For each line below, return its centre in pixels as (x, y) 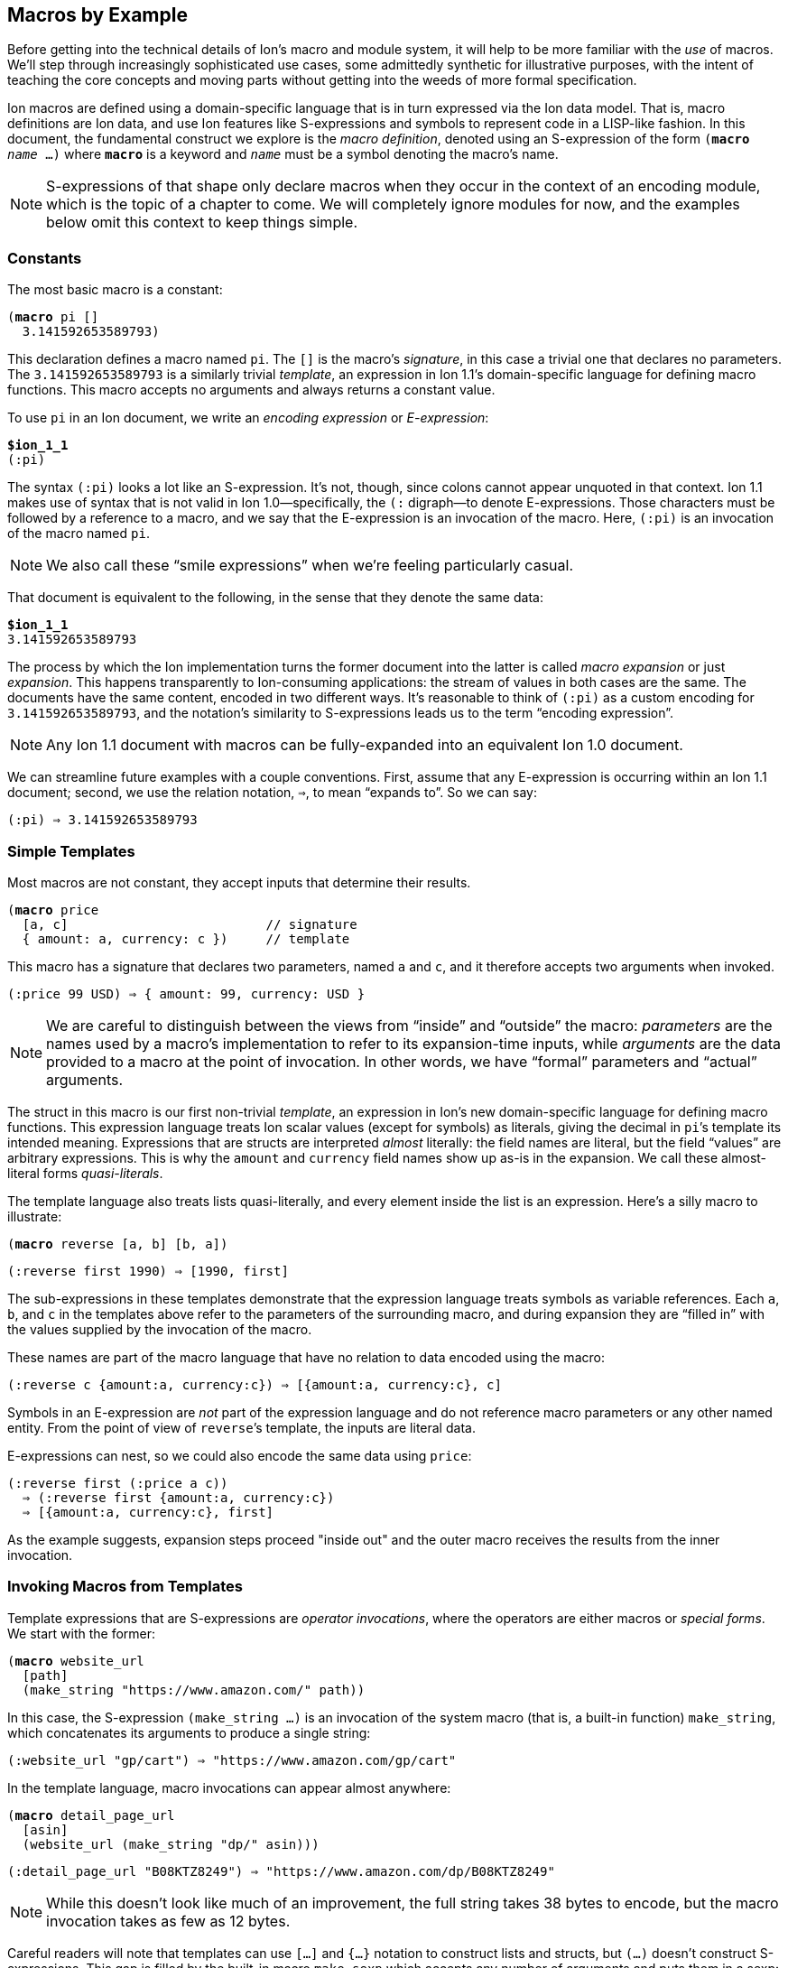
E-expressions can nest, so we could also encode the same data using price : (240, 1455)
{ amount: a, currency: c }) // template (186, 938)
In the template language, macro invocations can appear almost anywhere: (229, 1787)
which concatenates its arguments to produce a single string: (189, 1732)
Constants (45, 258)
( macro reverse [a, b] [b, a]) (118, 1244)
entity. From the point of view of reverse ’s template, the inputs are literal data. (241, 1427)
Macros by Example (97, 15)
